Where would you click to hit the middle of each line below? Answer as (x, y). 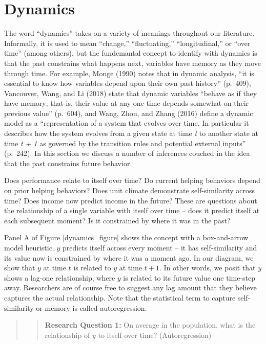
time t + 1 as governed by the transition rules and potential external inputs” (125, 143)
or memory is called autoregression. (91, 307)
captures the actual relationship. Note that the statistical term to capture (120, 297)
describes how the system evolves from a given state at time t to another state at (131, 133)
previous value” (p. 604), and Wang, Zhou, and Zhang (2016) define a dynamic (129, 113)
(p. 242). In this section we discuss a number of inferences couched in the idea (127, 153)
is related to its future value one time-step (189, 277)
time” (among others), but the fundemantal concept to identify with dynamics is (131, 53)
